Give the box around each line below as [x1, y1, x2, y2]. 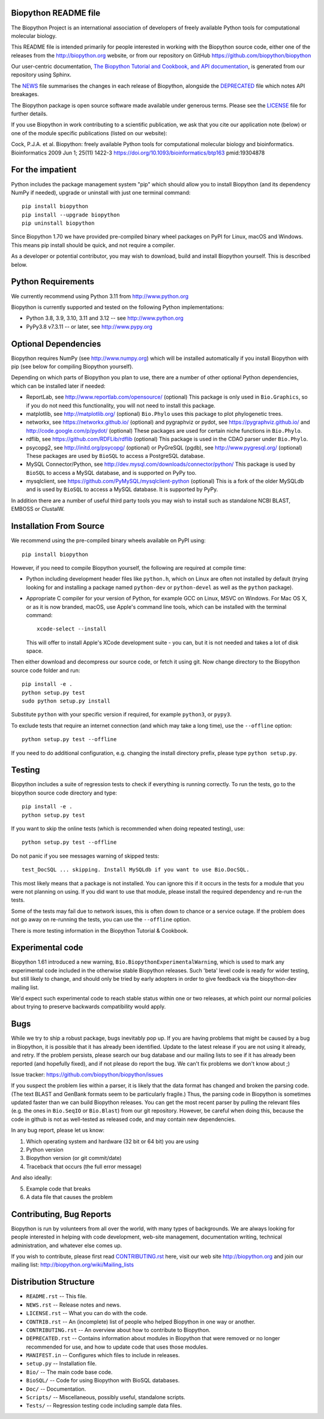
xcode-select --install [37, 626, 107, 632]
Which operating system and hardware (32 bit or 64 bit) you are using [26, 1138, 199, 1145]
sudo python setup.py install [22, 698, 111, 704]
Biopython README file [11, 8, 101, 18]
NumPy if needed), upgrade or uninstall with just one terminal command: [11, 189, 191, 196]
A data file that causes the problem [26, 1193, 113, 1200]
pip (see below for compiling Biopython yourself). [11, 363, 134, 370]
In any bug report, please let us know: [11, 1127, 105, 1134]
